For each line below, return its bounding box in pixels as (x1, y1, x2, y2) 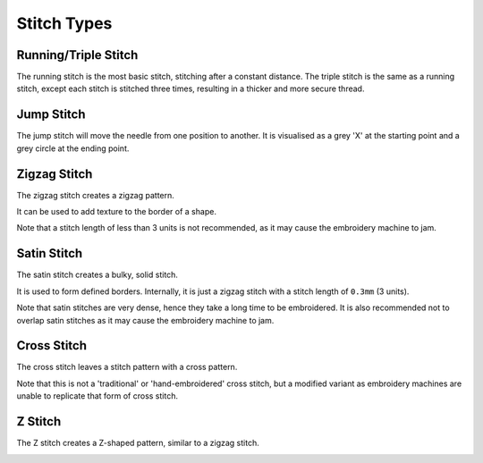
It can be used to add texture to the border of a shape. (16, 206, 216, 217)
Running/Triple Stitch (16, 47, 139, 63)
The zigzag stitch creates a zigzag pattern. (16, 189, 174, 200)
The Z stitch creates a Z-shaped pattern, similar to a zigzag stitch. (16, 438, 259, 449)
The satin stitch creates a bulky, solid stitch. (16, 269, 179, 281)
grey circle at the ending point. (16, 143, 130, 154)
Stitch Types (16, 13, 113, 33)
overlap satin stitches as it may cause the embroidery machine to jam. (16, 315, 275, 325)
